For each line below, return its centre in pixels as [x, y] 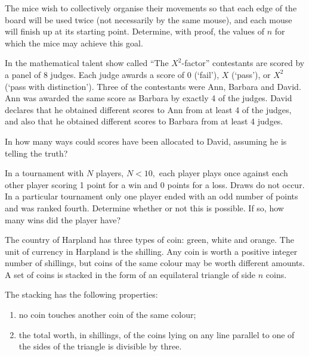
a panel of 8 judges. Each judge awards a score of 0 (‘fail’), [112, 74]
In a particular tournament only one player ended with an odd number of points [152, 196]
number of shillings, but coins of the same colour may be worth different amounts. [155, 263]
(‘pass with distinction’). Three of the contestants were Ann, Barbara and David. [153, 86]
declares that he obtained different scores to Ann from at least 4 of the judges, [148, 109]
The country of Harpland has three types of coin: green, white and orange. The [149, 240]
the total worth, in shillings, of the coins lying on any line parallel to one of [157, 334]
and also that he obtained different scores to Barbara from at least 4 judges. [144, 121]
